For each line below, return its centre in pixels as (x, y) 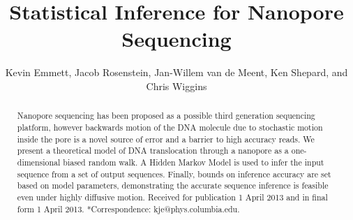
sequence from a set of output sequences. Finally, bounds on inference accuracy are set (174, 174)
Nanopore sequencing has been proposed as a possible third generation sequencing (166, 116)
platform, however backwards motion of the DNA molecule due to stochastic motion (170, 127)
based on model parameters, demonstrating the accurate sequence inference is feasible (173, 185)
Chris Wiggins (176, 86)
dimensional (39, 162)
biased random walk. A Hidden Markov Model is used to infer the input (194, 162)
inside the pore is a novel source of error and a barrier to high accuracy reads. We (166, 139)
